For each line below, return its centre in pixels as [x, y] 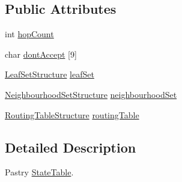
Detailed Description [71, 147]
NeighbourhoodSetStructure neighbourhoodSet [91, 94]
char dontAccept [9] [41, 54]
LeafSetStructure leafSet [50, 74]
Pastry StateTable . [39, 172]
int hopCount [29, 34]
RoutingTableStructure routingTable [72, 114]
